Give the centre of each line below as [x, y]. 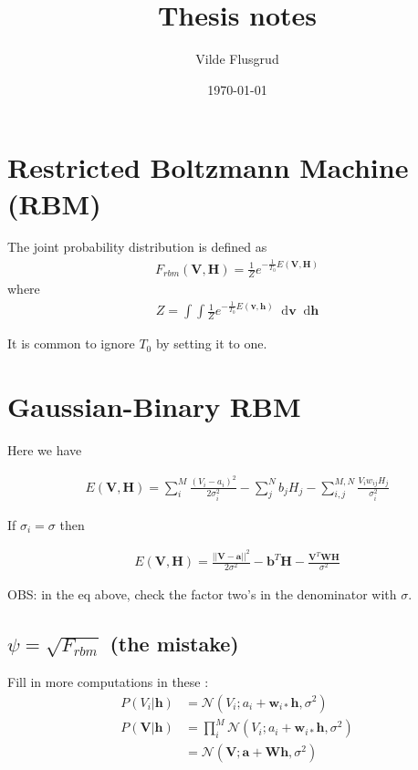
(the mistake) [174, 644]
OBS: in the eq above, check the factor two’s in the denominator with [202, 594]
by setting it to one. [211, 343]
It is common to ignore [71, 343]
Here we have [45, 450]
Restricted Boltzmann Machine [208, 167]
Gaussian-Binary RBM [154, 406]
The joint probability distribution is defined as [137, 247]
